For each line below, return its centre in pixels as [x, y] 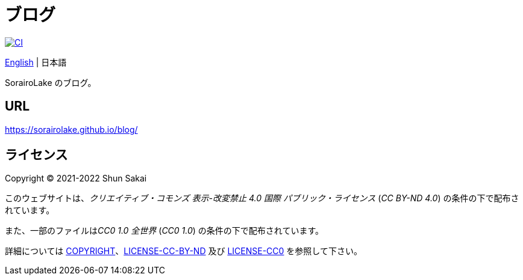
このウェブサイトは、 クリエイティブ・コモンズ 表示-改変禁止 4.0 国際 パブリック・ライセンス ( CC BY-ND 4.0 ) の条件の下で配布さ [262, 198]
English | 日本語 [36, 62]
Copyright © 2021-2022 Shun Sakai [76, 178]
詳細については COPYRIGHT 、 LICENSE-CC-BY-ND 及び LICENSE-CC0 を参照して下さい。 [183, 251]
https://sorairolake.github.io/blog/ [71, 129]
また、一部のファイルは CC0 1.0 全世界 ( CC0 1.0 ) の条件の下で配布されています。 [164, 231]
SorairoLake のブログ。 [51, 82]
